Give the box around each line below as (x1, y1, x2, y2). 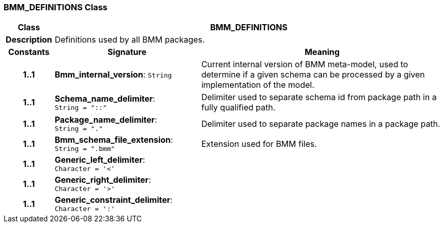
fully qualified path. (201, 102, 275, 113)
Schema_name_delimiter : (54, 93, 155, 104)
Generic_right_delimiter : (54, 175, 151, 185)
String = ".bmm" (54, 145, 115, 153)
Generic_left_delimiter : (54, 155, 145, 165)
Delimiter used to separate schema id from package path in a (201, 92, 437, 103)
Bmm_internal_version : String (54, 69, 172, 80)
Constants (8, 47, 50, 58)
